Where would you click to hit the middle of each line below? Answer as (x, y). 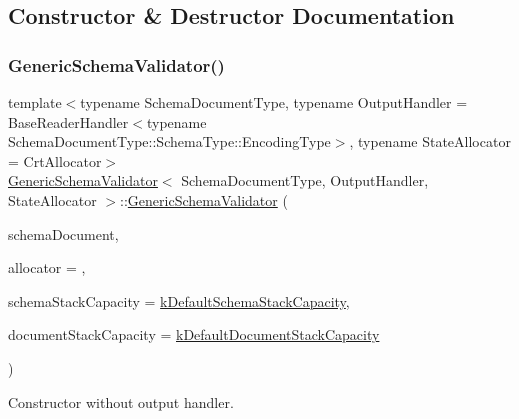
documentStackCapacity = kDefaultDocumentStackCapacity (194, 334)
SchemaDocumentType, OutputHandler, (305, 180)
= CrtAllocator (55, 160)
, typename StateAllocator (430, 141)
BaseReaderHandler (68, 121)
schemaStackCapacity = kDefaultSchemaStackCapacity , (179, 300)
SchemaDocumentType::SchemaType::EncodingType (169, 141)
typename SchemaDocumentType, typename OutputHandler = (274, 102)
